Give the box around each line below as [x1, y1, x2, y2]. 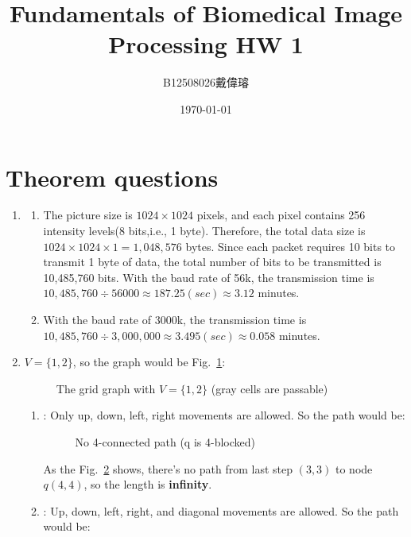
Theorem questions [6, 160, 219, 193]
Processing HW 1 [108, 28, 304, 60]
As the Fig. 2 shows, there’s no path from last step [43, 460, 293, 477]
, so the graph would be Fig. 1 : [72, 353, 226, 370]
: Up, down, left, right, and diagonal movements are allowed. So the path [43, 502, 399, 519]
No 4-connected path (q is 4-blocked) [75, 433, 255, 450]
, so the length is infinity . [83, 476, 212, 493]
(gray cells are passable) [211, 380, 328, 396]
